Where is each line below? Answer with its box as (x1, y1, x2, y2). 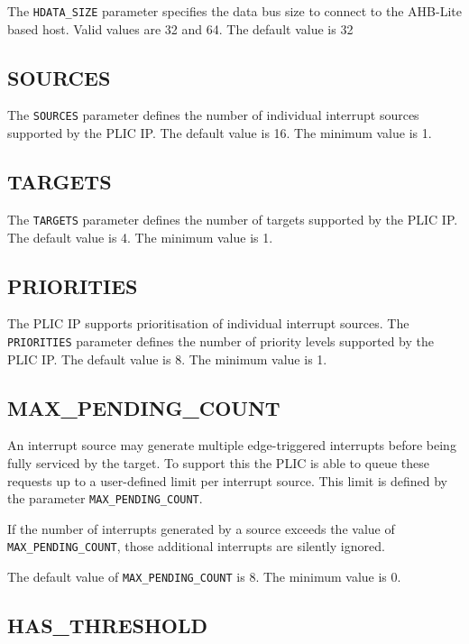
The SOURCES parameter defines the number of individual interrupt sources (7, 106, 419, 124)
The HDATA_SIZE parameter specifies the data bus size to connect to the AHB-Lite (7, 2, 462, 20)
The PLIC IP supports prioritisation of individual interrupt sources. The (7, 314, 409, 333)
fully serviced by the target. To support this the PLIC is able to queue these (7, 454, 429, 472)
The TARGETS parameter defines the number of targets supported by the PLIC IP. (7, 209, 458, 228)
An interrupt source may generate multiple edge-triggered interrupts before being (7, 436, 456, 455)
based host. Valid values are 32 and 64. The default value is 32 (7, 19, 354, 38)
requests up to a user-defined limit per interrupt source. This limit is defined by (7, 471, 447, 490)
